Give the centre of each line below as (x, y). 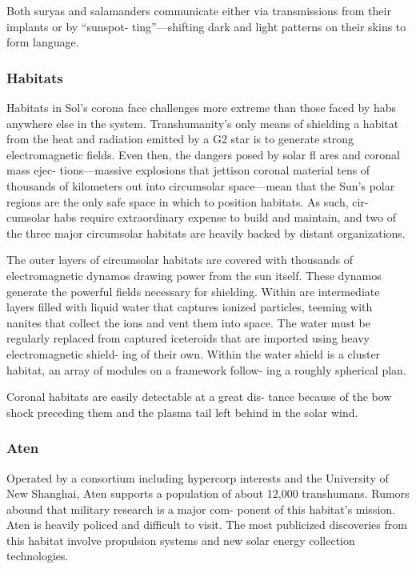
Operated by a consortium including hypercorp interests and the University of (198, 477)
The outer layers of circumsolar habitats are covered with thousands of (180, 260)
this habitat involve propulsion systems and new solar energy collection (181, 540)
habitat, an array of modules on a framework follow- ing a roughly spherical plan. (206, 369)
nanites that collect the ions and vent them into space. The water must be (188, 322)
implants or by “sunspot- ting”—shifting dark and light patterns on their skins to (206, 26)
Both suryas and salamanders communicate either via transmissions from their (199, 10)
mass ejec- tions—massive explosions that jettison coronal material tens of (188, 170)
